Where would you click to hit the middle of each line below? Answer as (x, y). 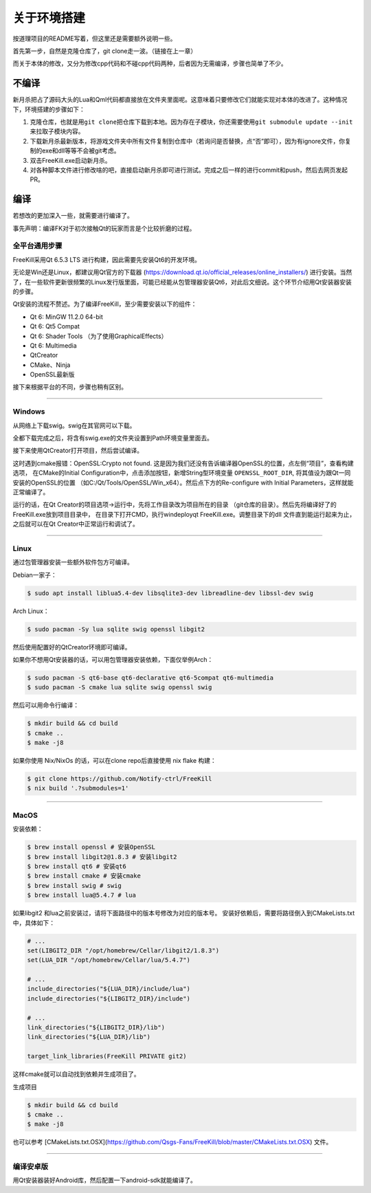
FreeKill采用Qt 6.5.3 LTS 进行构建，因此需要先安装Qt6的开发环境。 (106, 259)
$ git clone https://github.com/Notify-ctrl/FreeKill (120, 779)
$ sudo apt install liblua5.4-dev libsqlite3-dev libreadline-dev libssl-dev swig (170, 593)
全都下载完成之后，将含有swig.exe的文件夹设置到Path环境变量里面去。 (113, 438)
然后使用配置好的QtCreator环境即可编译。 (72, 647)
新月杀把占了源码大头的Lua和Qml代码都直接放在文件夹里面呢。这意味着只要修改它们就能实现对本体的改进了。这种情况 (180, 100)
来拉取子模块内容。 (57, 131)
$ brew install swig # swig (74, 885)
